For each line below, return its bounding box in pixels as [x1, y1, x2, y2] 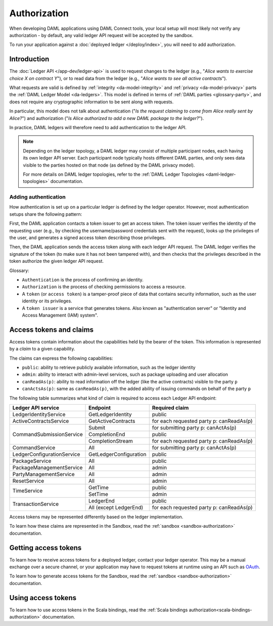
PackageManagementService [12, 464, 83, 471]
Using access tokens [9, 593, 77, 602]
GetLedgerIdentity [88, 411, 132, 418]
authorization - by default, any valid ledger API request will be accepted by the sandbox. [9, 32, 194, 38]
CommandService [12, 444, 56, 451]
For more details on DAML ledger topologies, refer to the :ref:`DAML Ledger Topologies [23, 171, 205, 177]
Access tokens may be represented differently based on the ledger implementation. [9, 514, 184, 520]
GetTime [88, 484, 109, 491]
